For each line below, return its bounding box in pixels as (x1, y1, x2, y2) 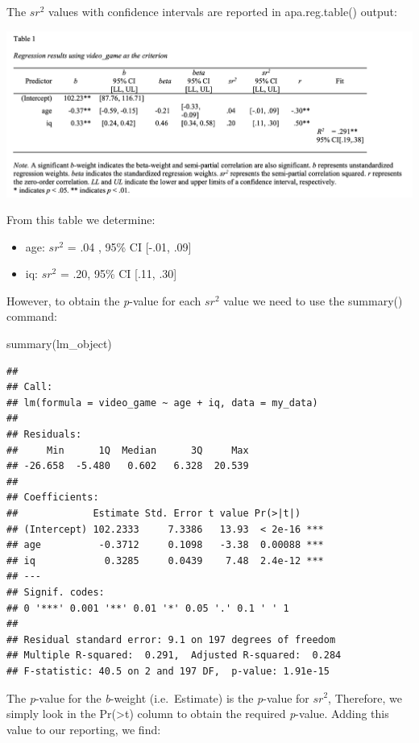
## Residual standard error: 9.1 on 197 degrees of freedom (6, 633, 336, 645)
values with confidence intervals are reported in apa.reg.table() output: (48, 3, 397, 19)
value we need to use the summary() (223, 292, 403, 309)
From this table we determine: (6, 211, 156, 228)
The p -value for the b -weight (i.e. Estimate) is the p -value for (6, 689, 309, 706)
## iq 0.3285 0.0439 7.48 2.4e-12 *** (6, 554, 324, 567)
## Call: (6, 381, 53, 393)
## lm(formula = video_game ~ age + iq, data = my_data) (6, 396, 318, 409)
